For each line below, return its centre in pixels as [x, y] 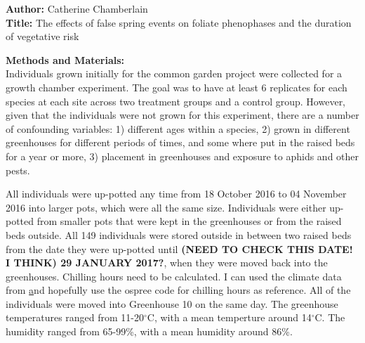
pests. [18, 170]
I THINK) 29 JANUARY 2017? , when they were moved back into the [167, 263]
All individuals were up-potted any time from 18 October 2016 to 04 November [176, 194]
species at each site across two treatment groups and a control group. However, [176, 101]
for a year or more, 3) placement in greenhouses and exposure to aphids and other [182, 156]
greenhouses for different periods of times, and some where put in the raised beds [180, 142]
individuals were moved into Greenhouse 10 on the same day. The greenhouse [172, 303]
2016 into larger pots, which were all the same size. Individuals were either [166, 207]
